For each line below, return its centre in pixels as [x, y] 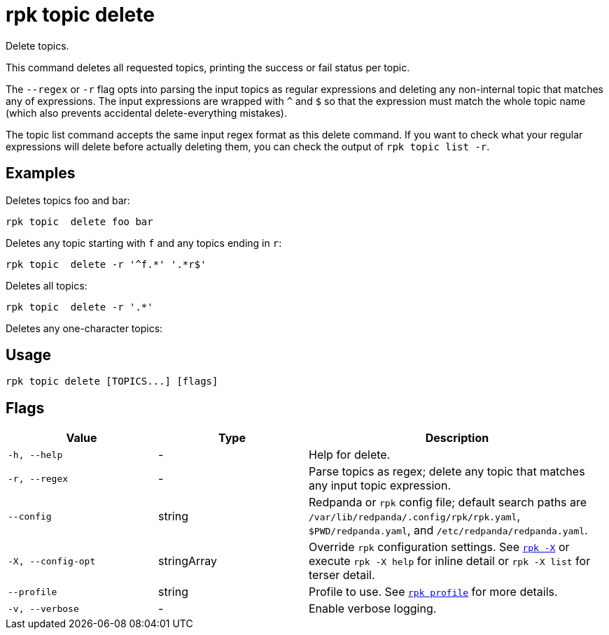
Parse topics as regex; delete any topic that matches [447, 472]
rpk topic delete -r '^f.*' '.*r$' [106, 264]
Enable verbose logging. [373, 609]
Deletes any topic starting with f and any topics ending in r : [144, 243]
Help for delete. [350, 455]
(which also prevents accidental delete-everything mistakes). [147, 113]
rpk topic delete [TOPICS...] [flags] [112, 381]
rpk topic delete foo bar [79, 221]
